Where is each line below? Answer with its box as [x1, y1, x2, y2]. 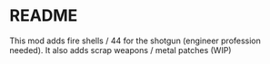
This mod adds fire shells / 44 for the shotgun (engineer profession [9, 35, 262, 46]
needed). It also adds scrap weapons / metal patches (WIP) [9, 44, 232, 55]
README [9, 5, 78, 26]
